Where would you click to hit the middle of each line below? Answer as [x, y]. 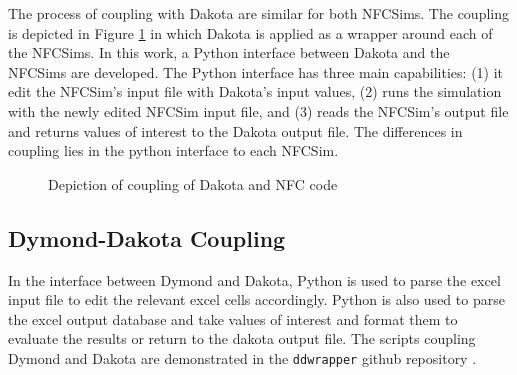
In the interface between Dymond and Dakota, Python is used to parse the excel [254, 279]
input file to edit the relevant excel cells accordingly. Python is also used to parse [256, 299]
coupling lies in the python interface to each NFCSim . [173, 150]
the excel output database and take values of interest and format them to [233, 318]
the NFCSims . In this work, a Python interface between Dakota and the [229, 52]
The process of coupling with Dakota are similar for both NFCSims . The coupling [258, 13]
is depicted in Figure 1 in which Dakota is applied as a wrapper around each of [250, 32]
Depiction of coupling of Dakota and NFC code [193, 183]
